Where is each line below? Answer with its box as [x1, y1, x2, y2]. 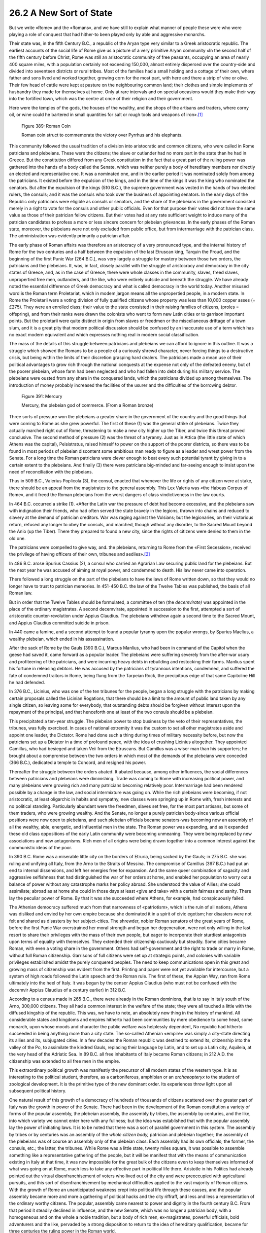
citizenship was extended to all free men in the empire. [9, 1058, 121, 1064]
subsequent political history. [9, 1088, 66, 1094]
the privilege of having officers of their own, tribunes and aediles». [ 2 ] [9, 551, 150, 557]
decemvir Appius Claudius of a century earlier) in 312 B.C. [9, 987, 127, 993]
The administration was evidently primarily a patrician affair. [9, 233, 131, 239]
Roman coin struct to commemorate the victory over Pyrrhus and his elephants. [21, 132, 183, 138]
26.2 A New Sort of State [9, 7, 113, 18]
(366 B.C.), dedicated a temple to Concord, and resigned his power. [9, 760, 146, 765]
